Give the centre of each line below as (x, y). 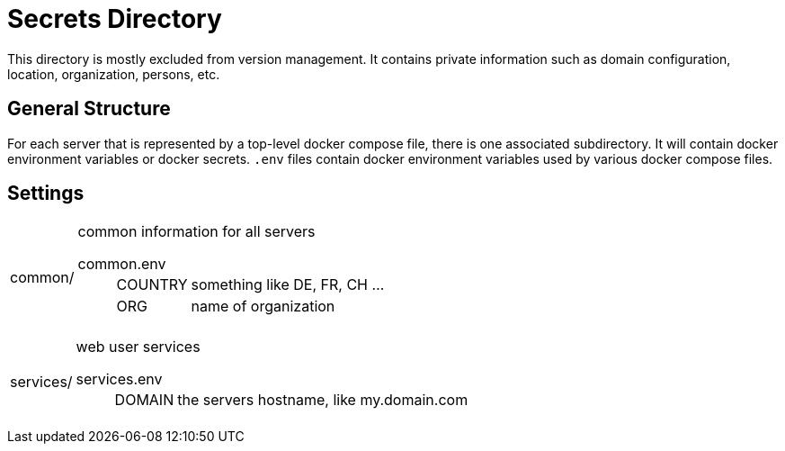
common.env (122, 264)
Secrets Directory (115, 19)
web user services (138, 347)
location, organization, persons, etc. (114, 74)
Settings (46, 194)
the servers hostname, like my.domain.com (323, 400)
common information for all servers (196, 232)
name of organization (263, 307)
